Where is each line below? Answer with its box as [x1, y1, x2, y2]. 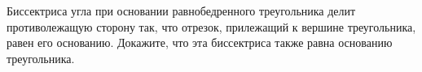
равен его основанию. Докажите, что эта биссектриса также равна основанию [7, 34, 393, 51]
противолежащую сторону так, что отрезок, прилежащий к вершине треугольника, [7, 18, 416, 35]
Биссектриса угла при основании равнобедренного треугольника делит [7, 2, 356, 19]
